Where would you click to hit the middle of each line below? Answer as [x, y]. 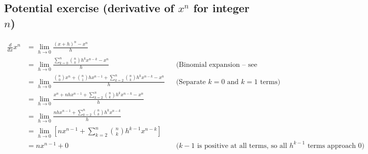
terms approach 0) [336, 146]
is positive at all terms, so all [242, 146]
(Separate [191, 82]
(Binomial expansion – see [216, 65]
